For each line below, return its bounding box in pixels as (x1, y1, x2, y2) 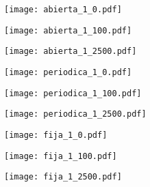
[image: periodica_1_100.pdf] (4, 88, 142, 98)
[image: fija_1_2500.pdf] (4, 172, 122, 182)
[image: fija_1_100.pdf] (4, 151, 117, 161)
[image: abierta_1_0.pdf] (4, 5, 122, 14)
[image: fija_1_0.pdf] (4, 130, 108, 140)
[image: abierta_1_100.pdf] (4, 25, 132, 35)
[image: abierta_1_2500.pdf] (4, 46, 137, 57)
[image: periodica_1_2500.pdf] (4, 109, 147, 119)
